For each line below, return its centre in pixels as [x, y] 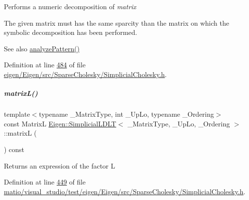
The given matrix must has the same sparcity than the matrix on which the [116, 23]
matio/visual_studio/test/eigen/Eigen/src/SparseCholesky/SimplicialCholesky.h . [125, 191]
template [17, 114]
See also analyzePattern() [42, 48]
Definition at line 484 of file [45, 65]
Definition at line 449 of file [45, 182]
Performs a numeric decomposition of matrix [70, 6]
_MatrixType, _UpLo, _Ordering [179, 123]
